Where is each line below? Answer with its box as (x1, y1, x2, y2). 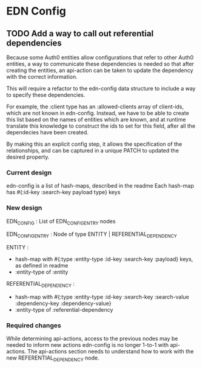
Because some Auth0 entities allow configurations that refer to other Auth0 (6, 54, 194, 61)
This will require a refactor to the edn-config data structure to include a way (6, 85, 196, 92)
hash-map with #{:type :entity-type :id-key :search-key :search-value (15, 293, 189, 300)
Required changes (6, 321, 62, 329)
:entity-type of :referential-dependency (15, 306, 113, 313)
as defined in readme (15, 262, 69, 269)
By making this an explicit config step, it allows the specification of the (6, 140, 183, 148)
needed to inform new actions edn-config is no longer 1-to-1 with (6, 341, 169, 349)
